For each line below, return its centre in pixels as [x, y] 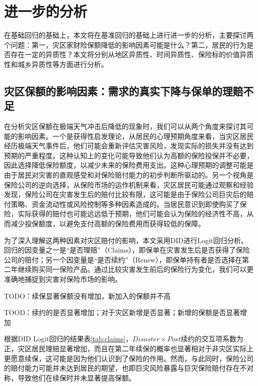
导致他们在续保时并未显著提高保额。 [77, 377]
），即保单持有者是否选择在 [199, 259]
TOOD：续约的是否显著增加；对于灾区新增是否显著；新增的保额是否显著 [122, 312]
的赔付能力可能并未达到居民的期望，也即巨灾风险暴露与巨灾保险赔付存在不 [125, 368]
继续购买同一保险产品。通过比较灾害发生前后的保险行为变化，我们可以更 [135, 269]
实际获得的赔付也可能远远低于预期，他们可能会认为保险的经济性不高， [132, 214]
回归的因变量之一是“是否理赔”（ [56, 250]
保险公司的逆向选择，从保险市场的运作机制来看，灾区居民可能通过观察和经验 [129, 184]
